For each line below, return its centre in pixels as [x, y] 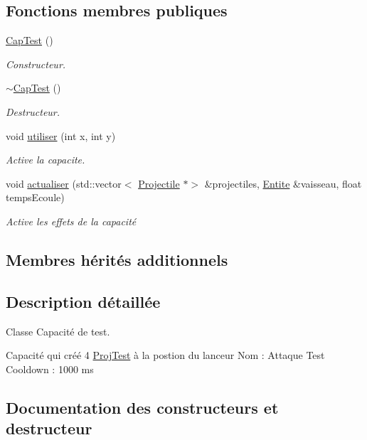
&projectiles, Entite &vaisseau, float [283, 183]
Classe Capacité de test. [58, 331]
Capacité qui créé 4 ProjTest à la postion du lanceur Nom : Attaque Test [165, 355]
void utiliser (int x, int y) [61, 135]
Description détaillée [83, 301]
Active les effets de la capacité [71, 221]
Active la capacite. [46, 160]
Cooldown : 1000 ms [50, 369]
